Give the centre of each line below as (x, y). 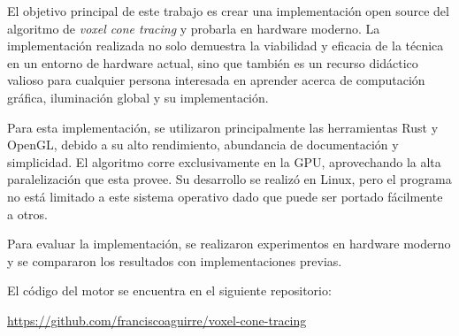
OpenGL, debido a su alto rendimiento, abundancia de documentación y (203, 145)
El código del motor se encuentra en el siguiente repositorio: (169, 290)
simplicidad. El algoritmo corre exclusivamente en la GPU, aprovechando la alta (224, 161)
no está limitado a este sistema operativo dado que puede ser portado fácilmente (225, 196)
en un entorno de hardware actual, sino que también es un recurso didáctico (213, 62)
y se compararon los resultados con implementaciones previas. (175, 260)
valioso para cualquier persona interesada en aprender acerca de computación (216, 80)
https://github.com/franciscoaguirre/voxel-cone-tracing (157, 320)
